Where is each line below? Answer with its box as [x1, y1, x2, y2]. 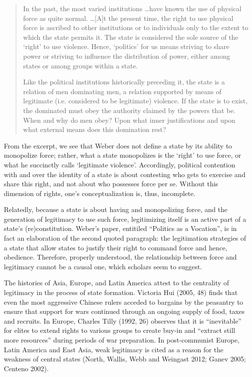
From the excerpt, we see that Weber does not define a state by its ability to [4, 140, 232, 150]
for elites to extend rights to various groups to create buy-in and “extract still [4, 325, 235, 335]
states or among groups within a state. [23, 60, 138, 70]
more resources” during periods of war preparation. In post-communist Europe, [4, 335, 240, 344]
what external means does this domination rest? [23, 124, 166, 134]
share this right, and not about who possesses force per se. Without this [4, 179, 218, 189]
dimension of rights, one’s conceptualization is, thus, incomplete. [4, 188, 196, 198]
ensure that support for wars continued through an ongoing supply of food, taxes [4, 306, 245, 316]
